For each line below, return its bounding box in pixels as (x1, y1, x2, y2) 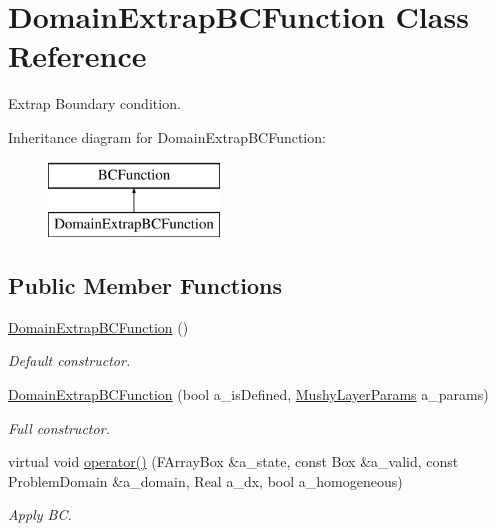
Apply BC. (8, 504, 72, 525)
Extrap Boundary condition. (8, 93, 181, 114)
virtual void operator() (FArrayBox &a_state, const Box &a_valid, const (8, 451, 459, 472)
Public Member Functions (8, 270, 282, 301)
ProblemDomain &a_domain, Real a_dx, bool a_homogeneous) (8, 470, 403, 491)
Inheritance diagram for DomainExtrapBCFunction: (8, 126, 326, 147)
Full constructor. (8, 417, 110, 438)
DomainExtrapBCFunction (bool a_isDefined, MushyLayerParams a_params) (8, 384, 489, 405)
